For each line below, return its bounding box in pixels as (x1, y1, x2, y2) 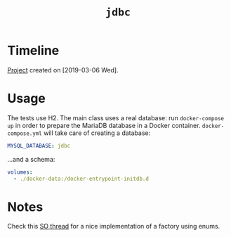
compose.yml (7, 129, 42, 137)
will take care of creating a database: (43, 129, 151, 137)
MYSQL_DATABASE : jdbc (7, 142, 71, 149)
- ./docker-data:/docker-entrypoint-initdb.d (13, 175, 150, 182)
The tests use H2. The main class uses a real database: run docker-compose (7, 113, 225, 122)
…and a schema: (7, 155, 55, 163)
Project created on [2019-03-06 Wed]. (7, 65, 119, 74)
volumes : (7, 168, 33, 176)
